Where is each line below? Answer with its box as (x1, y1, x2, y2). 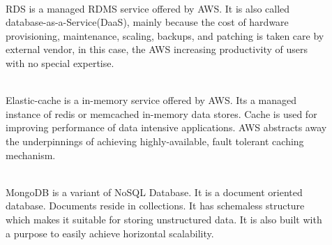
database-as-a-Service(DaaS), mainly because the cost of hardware (6, 15, 289, 29)
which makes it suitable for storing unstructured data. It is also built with (6, 211, 322, 226)
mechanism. (6, 147, 56, 162)
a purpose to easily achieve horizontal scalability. (6, 225, 214, 240)
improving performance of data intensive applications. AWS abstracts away (6, 120, 327, 135)
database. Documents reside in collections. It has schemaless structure (6, 198, 305, 213)
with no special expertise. (6, 55, 114, 70)
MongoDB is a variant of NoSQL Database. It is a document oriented (6, 184, 303, 199)
